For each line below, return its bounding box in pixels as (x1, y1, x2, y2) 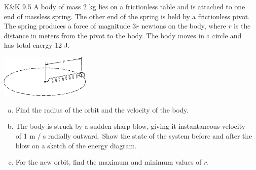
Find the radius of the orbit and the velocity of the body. (15, 104, 189, 114)
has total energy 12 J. (4, 40, 70, 50)
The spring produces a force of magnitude (4, 21, 130, 31)
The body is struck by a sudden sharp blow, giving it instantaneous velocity (15, 121, 246, 131)
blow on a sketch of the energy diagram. (15, 140, 137, 150)
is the (234, 21, 251, 31)
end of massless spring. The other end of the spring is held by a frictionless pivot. (4, 11, 250, 21)
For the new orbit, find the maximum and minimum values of (15, 157, 202, 167)
